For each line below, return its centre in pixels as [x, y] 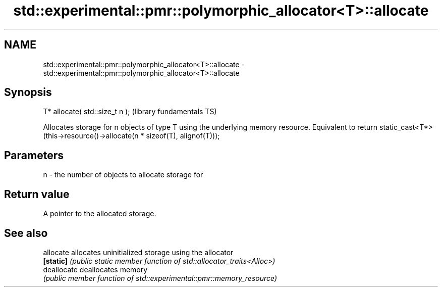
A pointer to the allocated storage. [100, 214]
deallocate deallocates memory [95, 269]
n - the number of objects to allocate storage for [123, 175]
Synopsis [28, 92]
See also [26, 233]
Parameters [34, 155]
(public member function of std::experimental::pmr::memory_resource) [160, 278]
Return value [37, 194]
